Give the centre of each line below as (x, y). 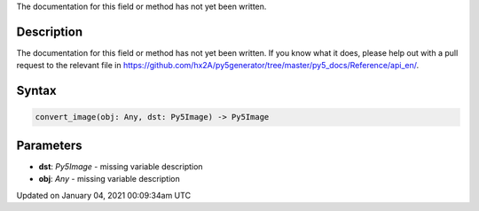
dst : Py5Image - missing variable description (121, 166)
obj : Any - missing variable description (110, 179)
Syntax (36, 91)
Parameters (49, 145)
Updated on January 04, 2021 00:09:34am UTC (103, 195)
